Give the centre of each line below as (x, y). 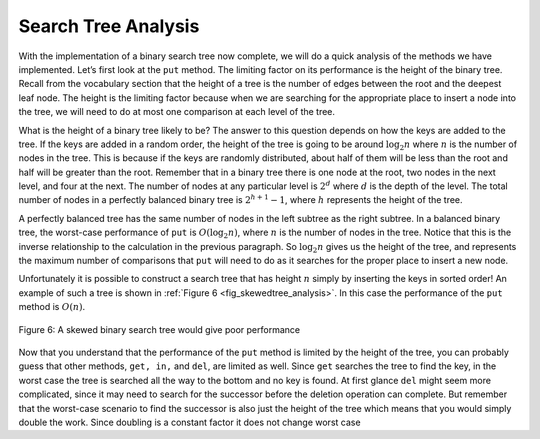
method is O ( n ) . (51, 307)
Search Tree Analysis (109, 26)
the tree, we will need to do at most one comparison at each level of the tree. (176, 112)
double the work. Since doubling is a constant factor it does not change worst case (189, 422)
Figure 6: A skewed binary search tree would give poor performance (159, 329)
